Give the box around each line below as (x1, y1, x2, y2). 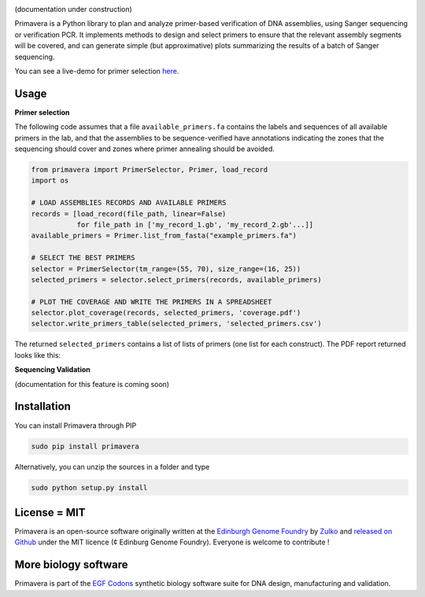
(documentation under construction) (14, 5, 133, 13)
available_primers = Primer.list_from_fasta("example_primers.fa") (31, 231, 297, 240)
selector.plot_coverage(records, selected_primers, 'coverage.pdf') (31, 308, 301, 318)
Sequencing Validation (14, 365, 91, 374)
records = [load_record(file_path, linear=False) (31, 209, 227, 218)
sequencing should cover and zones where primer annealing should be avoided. (14, 144, 275, 153)
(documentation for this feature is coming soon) (14, 379, 169, 389)
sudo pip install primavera (31, 441, 139, 451)
